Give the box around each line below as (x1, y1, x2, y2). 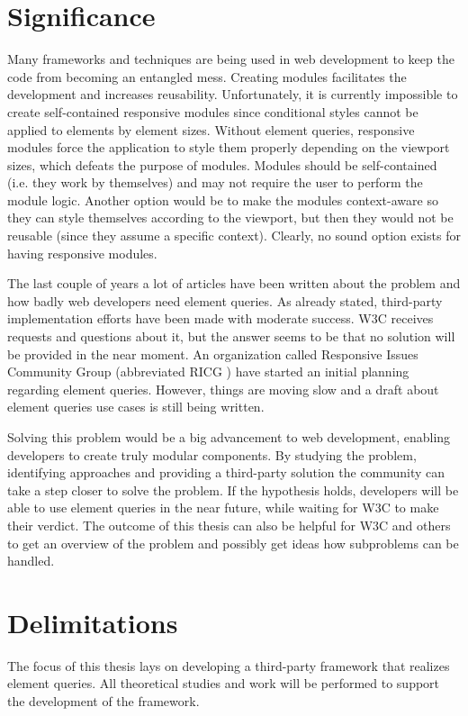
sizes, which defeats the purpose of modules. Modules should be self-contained (7, 155, 437, 174)
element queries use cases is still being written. (7, 397, 265, 416)
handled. (7, 551, 55, 570)
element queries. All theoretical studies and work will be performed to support (7, 674, 440, 693)
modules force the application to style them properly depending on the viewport (7, 138, 450, 157)
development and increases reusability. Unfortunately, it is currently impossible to (7, 85, 458, 104)
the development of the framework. (7, 692, 200, 711)
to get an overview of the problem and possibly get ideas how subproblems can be (7, 533, 459, 552)
